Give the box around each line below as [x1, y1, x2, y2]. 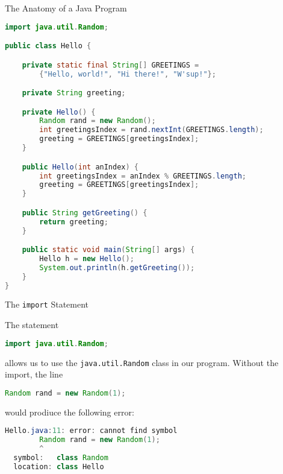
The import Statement [5, 298, 89, 311]
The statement [5, 318, 59, 331]
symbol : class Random [13, 453, 108, 462]
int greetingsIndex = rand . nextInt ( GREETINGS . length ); [39, 125, 264, 134]
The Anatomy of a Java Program [5, 2, 127, 14]
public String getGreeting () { [22, 208, 148, 217]
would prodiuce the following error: [5, 405, 134, 418]
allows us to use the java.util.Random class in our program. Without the [5, 356, 279, 368]
